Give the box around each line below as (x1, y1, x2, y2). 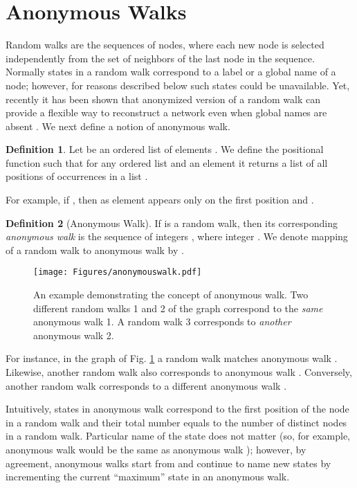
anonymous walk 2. (33, 327, 114, 342)
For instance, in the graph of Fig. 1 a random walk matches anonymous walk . (6, 351, 338, 365)
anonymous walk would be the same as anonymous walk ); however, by (6, 442, 306, 457)
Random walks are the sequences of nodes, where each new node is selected (6, 37, 324, 52)
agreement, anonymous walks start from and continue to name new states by (6, 455, 331, 470)
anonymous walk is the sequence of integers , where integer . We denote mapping (6, 229, 348, 244)
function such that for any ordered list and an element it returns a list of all (6, 155, 328, 170)
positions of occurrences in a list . (6, 169, 148, 183)
